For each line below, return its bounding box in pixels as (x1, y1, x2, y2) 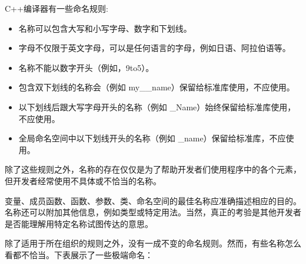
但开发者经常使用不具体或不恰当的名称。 (5, 174, 161, 187)
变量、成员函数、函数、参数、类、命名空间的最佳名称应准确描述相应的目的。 (5, 194, 301, 207)
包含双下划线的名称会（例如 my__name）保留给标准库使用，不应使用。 (18, 81, 295, 93)
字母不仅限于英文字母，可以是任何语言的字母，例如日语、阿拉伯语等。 (18, 42, 291, 54)
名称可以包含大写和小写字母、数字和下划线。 (18, 22, 192, 34)
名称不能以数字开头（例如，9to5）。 (18, 61, 154, 73)
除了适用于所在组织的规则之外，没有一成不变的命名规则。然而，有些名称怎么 (5, 237, 301, 249)
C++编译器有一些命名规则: (5, 2, 108, 14)
